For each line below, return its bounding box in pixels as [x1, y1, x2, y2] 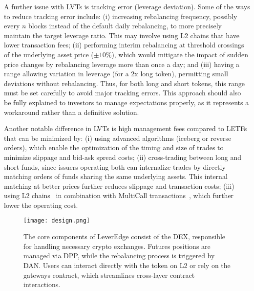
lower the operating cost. [4, 200, 78, 210]
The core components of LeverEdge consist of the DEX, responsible [23, 231, 226, 242]
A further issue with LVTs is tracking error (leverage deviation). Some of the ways [4, 1, 250, 11]
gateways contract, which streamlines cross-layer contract [23, 269, 195, 280]
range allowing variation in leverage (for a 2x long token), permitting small [4, 68, 228, 79]
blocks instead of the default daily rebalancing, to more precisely [28, 21, 222, 31]
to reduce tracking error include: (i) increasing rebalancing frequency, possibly [4, 11, 237, 21]
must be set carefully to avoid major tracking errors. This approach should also [4, 88, 241, 98]
